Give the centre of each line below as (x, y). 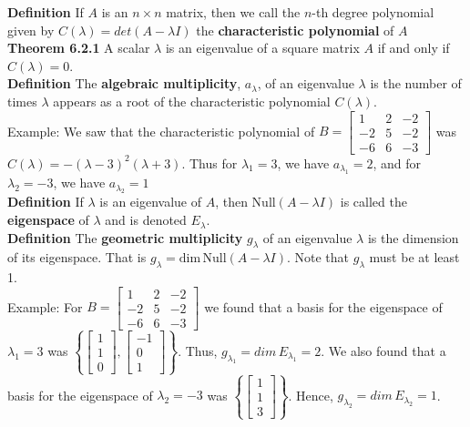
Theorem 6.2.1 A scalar (79, 48)
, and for (397, 163)
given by (31, 30)
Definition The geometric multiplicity (125, 237)
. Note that (318, 257)
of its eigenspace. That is (77, 257)
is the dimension (413, 237)
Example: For (45, 306)
